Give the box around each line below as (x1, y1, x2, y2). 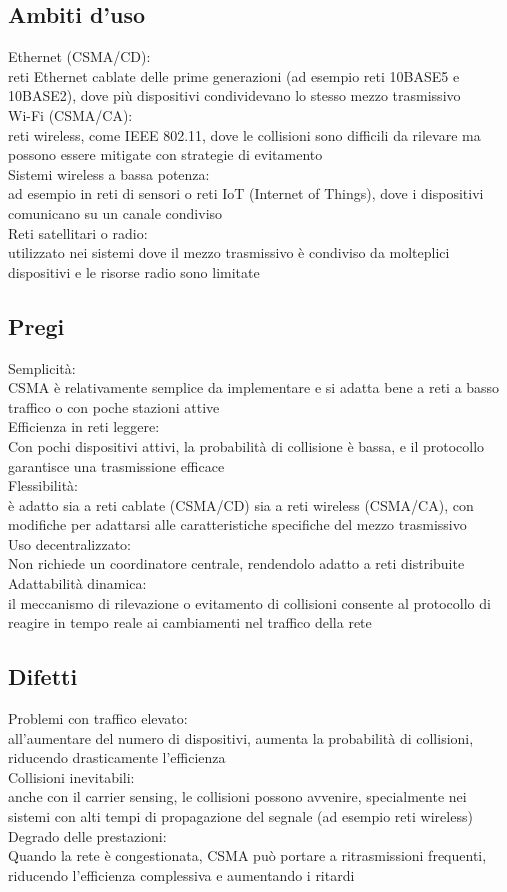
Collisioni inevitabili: (8, 766, 135, 787)
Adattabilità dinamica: (8, 573, 147, 594)
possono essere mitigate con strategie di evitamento (8, 144, 323, 165)
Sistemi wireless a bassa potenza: (8, 163, 210, 184)
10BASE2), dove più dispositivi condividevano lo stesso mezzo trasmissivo (8, 85, 461, 106)
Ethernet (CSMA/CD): (8, 46, 151, 67)
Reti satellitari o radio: (8, 222, 148, 243)
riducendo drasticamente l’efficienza (8, 747, 226, 768)
